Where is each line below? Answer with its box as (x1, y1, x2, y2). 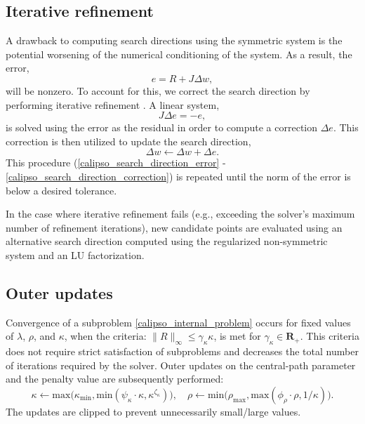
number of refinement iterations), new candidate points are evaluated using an (6, 220, 343, 234)
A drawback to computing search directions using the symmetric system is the (6, 33, 343, 48)
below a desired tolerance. (6, 183, 117, 197)
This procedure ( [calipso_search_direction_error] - (6, 155, 226, 170)
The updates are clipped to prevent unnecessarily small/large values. (6, 404, 301, 418)
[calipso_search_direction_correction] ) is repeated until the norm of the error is (6, 168, 351, 183)
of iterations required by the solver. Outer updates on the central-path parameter (6, 357, 356, 372)
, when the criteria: (64, 329, 147, 343)
